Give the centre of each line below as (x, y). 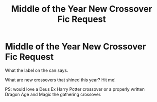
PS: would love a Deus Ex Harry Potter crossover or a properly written (75, 89)
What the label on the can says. (36, 70)
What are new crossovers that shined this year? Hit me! (60, 80)
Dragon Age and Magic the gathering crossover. (53, 94)
